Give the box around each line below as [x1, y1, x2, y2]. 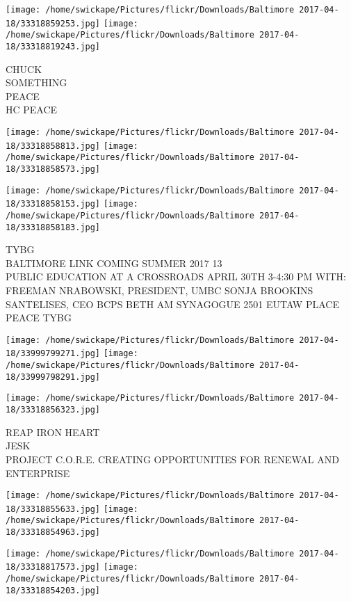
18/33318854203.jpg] [6, 585, 101, 595]
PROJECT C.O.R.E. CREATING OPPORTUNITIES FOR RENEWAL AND [6, 451, 339, 466]
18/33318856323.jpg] [6, 405, 101, 415]
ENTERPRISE [6, 465, 70, 480]
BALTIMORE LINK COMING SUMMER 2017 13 [6, 255, 222, 270]
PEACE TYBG [6, 310, 72, 325]
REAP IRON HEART [6, 424, 100, 439]
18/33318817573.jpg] [6, 562, 101, 572]
